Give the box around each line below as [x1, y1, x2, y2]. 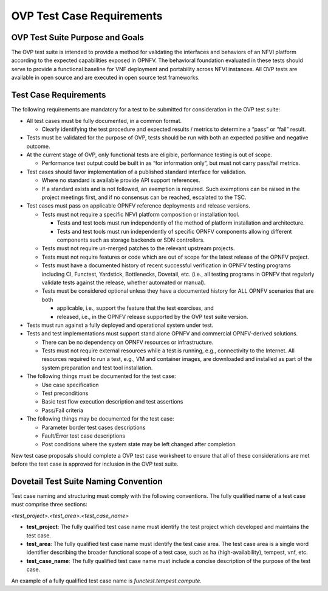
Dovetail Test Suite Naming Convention [11, 476, 163, 486]
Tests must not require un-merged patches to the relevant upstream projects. [41, 245, 235, 252]
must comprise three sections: [11, 501, 87, 508]
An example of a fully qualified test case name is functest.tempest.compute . [11, 577, 202, 584]
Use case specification [41, 381, 100, 388]
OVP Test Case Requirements [11, 9, 163, 23]
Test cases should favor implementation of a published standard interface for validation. [26, 168, 247, 175]
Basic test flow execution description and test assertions [41, 398, 183, 405]
